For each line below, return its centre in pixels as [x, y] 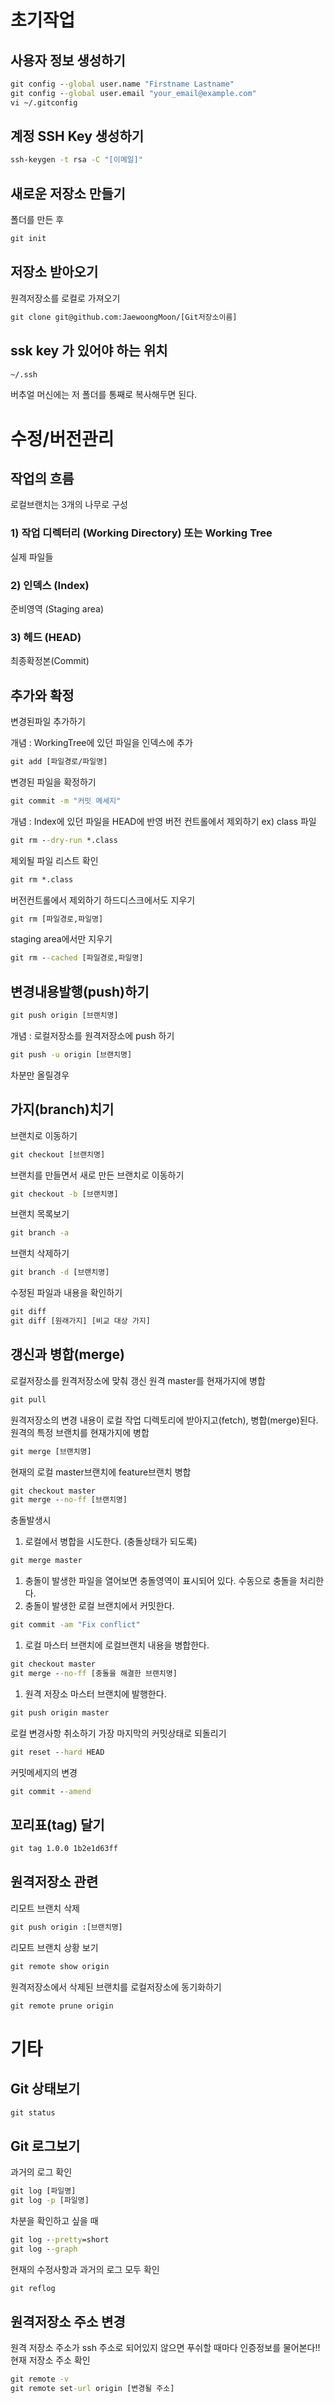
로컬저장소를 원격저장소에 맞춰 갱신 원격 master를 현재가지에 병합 [138, 1380]
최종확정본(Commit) [50, 661]
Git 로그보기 [45, 2146]
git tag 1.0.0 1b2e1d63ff [64, 1849]
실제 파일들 [32, 557]
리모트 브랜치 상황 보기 [54, 1947]
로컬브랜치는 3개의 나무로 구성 [69, 505]
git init [28, 239]
